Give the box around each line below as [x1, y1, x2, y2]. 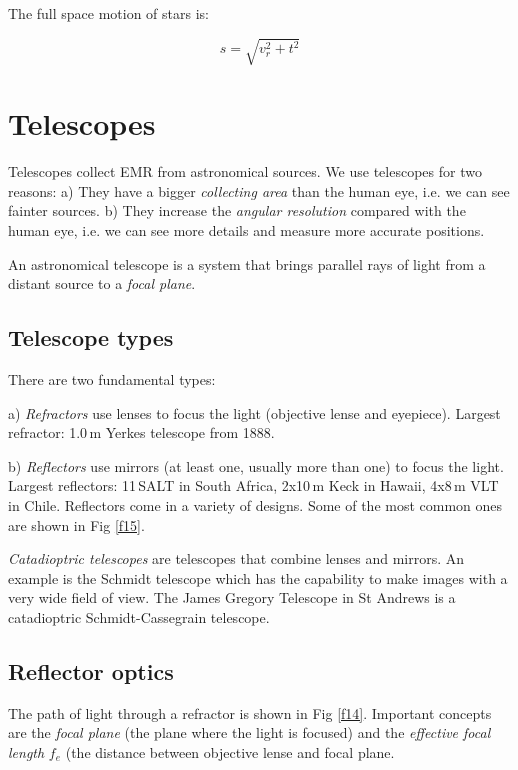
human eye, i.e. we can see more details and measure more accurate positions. [8, 220, 485, 241]
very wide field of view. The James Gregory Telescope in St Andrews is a [8, 587, 456, 608]
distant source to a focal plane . [8, 273, 196, 294]
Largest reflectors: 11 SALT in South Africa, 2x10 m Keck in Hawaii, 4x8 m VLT [8, 475, 499, 496]
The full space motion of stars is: [8, 3, 209, 23]
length [8, 741, 45, 762]
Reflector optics [8, 655, 174, 686]
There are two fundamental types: [8, 369, 216, 390]
